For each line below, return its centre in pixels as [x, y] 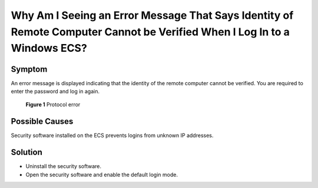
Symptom [29, 69]
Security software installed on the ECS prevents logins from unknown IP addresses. [112, 136]
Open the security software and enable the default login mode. [102, 174]
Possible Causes [42, 121]
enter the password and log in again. [55, 92]
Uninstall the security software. [64, 166]
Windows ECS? [49, 48]
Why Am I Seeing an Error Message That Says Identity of [152, 15]
